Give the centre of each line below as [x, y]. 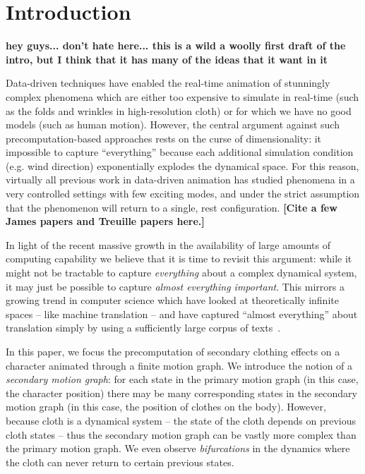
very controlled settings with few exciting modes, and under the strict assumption [183, 194]
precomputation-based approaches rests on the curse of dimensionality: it [164, 138]
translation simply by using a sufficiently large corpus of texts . [143, 328]
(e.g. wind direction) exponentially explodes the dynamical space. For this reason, [182, 165]
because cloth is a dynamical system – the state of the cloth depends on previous [181, 420]
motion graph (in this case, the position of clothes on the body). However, [166, 407]
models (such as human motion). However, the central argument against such [173, 124]
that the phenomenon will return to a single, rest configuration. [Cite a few [172, 207]
